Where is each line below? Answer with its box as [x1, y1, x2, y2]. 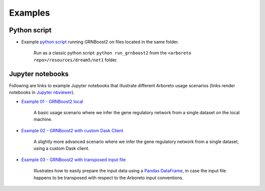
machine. [33, 117, 53, 122]
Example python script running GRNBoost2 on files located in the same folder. [21, 39, 179, 45]
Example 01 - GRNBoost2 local [21, 98, 83, 104]
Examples [9, 7, 50, 18]
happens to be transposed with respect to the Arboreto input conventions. [33, 174, 184, 181]
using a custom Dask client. [33, 145, 90, 151]
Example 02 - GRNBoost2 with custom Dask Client [21, 127, 124, 133]
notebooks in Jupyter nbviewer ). [9, 90, 75, 95]
